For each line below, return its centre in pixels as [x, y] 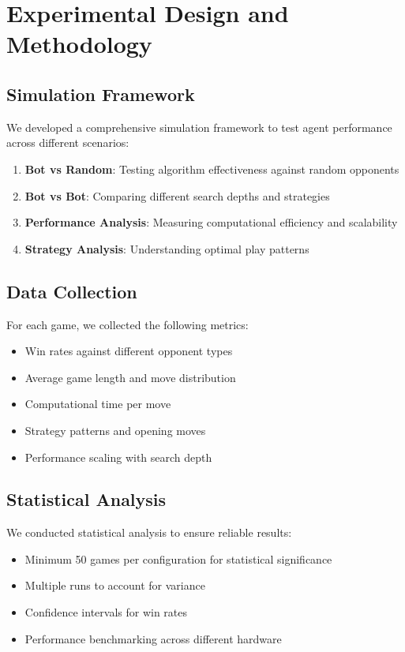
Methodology [79, 44]
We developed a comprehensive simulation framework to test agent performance [199, 127]
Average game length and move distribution [130, 377]
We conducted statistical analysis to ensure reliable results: [149, 532]
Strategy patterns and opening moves [115, 430]
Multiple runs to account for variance [115, 585]
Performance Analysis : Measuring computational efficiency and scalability [211, 222]
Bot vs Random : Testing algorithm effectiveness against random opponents [212, 169]
